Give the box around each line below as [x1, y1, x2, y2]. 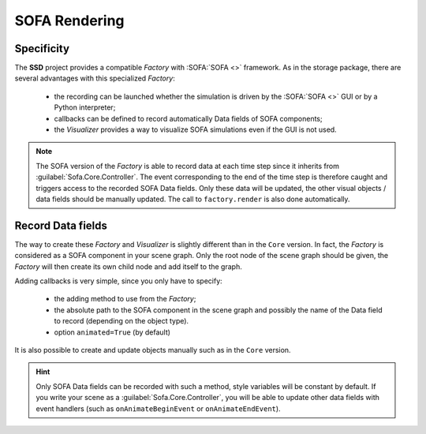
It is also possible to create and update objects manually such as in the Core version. [14, 346, 291, 354]
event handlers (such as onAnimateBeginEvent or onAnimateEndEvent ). [35, 403, 281, 413]
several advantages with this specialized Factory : [14, 73, 175, 83]
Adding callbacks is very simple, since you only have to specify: [14, 276, 222, 286]
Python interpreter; [54, 103, 116, 112]
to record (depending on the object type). [54, 316, 189, 326]
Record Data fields [14, 219, 108, 232]
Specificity [14, 42, 70, 55]
